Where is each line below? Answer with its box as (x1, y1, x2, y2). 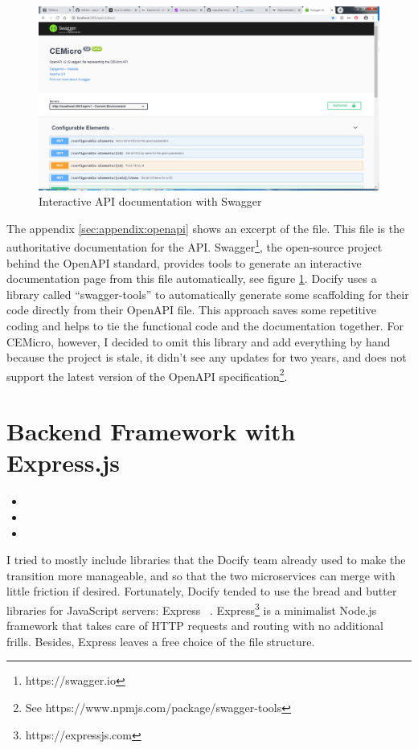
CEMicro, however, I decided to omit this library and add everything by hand (6, 333, 391, 350)
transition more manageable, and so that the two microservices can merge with (6, 567, 395, 583)
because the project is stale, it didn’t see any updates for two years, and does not (6, 349, 407, 366)
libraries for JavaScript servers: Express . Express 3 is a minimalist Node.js (6, 599, 377, 618)
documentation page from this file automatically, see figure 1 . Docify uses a (6, 270, 377, 287)
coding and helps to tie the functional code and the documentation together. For (6, 317, 404, 334)
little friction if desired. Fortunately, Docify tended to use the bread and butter (6, 583, 397, 600)
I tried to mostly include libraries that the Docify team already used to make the (6, 551, 406, 568)
